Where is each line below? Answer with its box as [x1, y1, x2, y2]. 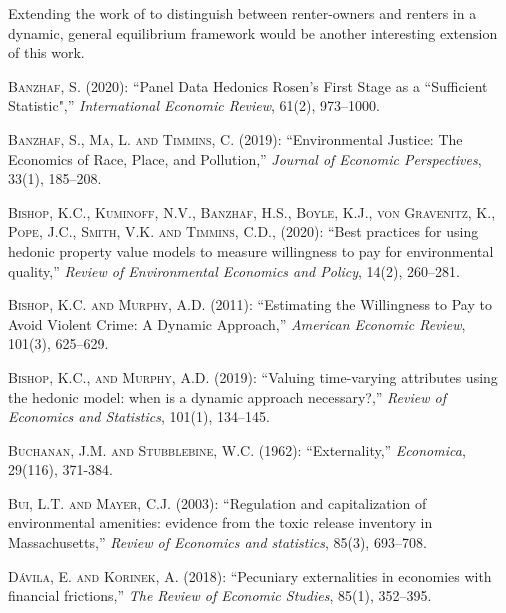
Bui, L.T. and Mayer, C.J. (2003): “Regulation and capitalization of [8, 492, 427, 513]
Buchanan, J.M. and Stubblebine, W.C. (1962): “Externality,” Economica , [8, 439, 466, 460]
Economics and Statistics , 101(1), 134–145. [8, 406, 270, 427]
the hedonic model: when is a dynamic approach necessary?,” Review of [8, 386, 446, 407]
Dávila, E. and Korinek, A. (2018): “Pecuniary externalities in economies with [8, 565, 492, 586]
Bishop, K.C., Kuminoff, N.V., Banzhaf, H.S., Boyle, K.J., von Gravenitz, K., [8, 201, 496, 222]
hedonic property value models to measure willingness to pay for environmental [8, 240, 494, 261]
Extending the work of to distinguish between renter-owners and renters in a [8, 3, 477, 23]
